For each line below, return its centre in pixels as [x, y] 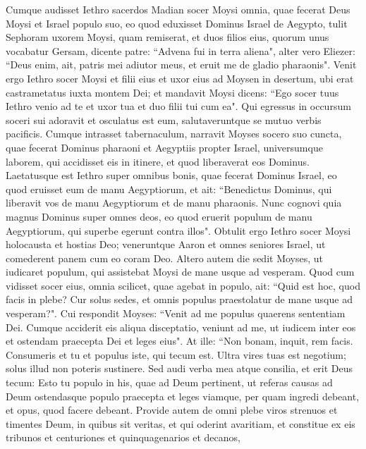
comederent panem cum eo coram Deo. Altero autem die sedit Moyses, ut [165, 258]
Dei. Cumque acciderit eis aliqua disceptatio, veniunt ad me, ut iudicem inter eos [181, 327]
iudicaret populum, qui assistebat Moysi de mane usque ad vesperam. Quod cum [180, 272]
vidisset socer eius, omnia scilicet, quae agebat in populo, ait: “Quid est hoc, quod [183, 285]
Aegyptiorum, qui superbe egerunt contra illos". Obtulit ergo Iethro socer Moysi [178, 230]
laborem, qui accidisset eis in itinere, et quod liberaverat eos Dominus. [158, 161]
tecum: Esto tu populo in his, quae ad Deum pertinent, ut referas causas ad [169, 382]
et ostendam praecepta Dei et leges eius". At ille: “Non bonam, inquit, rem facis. [179, 341]
